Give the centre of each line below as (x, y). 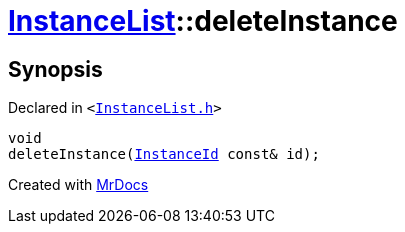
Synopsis (55, 69)
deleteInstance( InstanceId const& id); (164, 154)
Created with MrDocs (78, 185)
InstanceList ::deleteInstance (203, 21)
